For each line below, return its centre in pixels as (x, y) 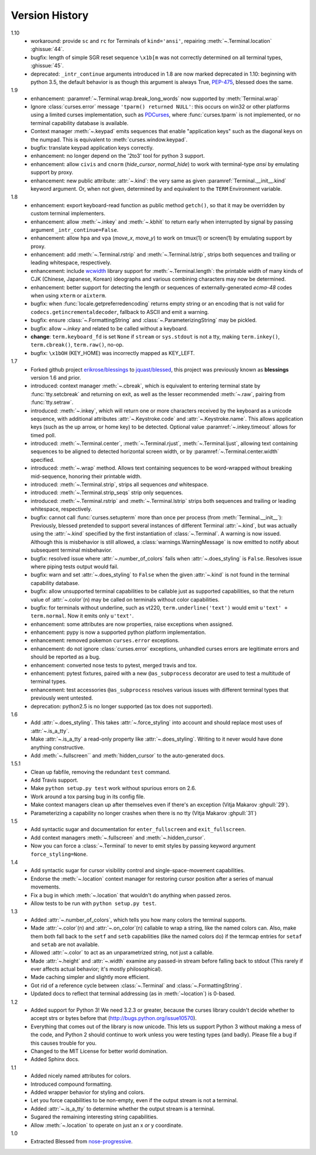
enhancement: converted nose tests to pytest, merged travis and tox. (114, 665)
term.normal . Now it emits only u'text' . (82, 616)
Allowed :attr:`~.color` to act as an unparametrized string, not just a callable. (122, 953)
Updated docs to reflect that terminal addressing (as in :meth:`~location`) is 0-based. (133, 994)
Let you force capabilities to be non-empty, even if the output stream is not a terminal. (134, 1100)
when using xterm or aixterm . (68, 296)
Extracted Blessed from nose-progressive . (82, 1142)
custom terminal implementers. (68, 214)
